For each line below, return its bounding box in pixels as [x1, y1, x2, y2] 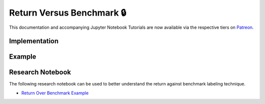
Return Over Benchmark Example [21, 90, 89, 96]
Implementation [9, 37, 59, 45]
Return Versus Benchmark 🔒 [9, 7, 127, 18]
